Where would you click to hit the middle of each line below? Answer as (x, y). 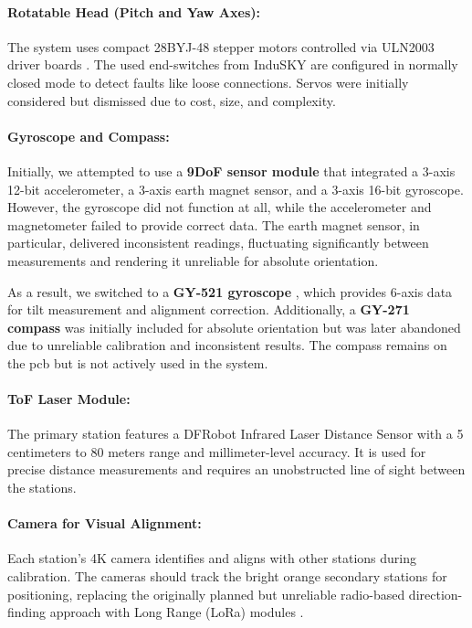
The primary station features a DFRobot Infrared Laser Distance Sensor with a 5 (236, 434)
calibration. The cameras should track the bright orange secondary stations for (227, 576)
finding (27, 612)
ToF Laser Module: (69, 399)
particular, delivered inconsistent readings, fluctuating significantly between (218, 243)
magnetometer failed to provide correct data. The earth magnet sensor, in (214, 224)
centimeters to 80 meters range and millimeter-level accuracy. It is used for (217, 451)
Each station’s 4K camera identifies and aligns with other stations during (212, 558)
